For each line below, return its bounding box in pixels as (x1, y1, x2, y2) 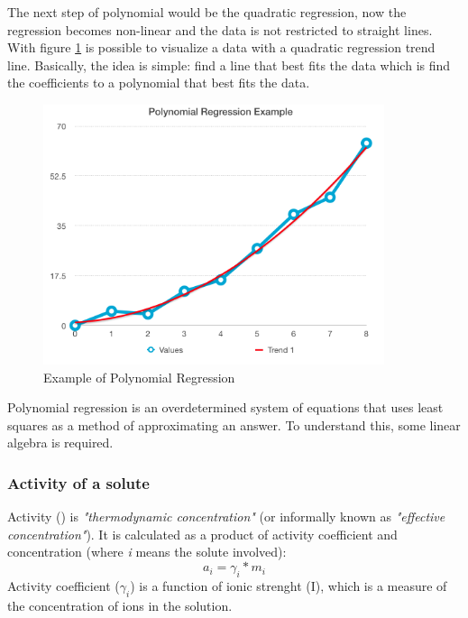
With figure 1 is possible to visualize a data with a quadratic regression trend (7, 38, 436, 57)
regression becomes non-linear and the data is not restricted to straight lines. (7, 20, 433, 39)
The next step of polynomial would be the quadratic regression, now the (7, 3, 407, 21)
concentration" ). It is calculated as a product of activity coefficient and (7, 524, 398, 543)
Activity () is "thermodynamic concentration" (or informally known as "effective (7, 507, 445, 526)
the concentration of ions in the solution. (7, 595, 233, 614)
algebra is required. (7, 433, 114, 452)
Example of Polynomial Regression (43, 367, 235, 386)
